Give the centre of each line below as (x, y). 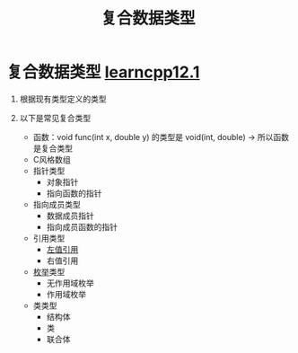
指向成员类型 (57, 204)
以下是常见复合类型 (55, 118)
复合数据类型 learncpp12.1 (103, 72)
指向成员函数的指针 (82, 226)
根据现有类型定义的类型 (63, 99)
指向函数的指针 (74, 193)
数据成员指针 (70, 216)
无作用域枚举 (70, 283)
